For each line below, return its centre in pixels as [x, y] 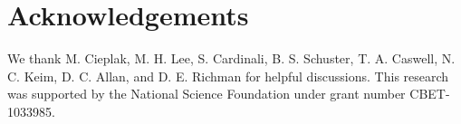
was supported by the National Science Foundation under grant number [206, 94]
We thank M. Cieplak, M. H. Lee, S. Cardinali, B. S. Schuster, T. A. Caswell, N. [231, 58]
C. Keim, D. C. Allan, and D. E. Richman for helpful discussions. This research [228, 76]
